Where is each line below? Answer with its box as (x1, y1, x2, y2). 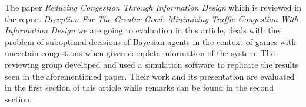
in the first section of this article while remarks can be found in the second (5, 81, 274, 94)
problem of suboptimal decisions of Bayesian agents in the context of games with (5, 35, 296, 47)
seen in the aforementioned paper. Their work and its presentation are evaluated (5, 70, 295, 82)
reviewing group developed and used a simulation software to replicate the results (5, 58, 299, 70)
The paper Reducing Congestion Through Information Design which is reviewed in (5, 1, 301, 13)
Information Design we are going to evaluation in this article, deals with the (5, 24, 280, 36)
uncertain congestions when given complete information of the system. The (5, 47, 275, 59)
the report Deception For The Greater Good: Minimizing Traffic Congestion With (5, 12, 298, 25)
